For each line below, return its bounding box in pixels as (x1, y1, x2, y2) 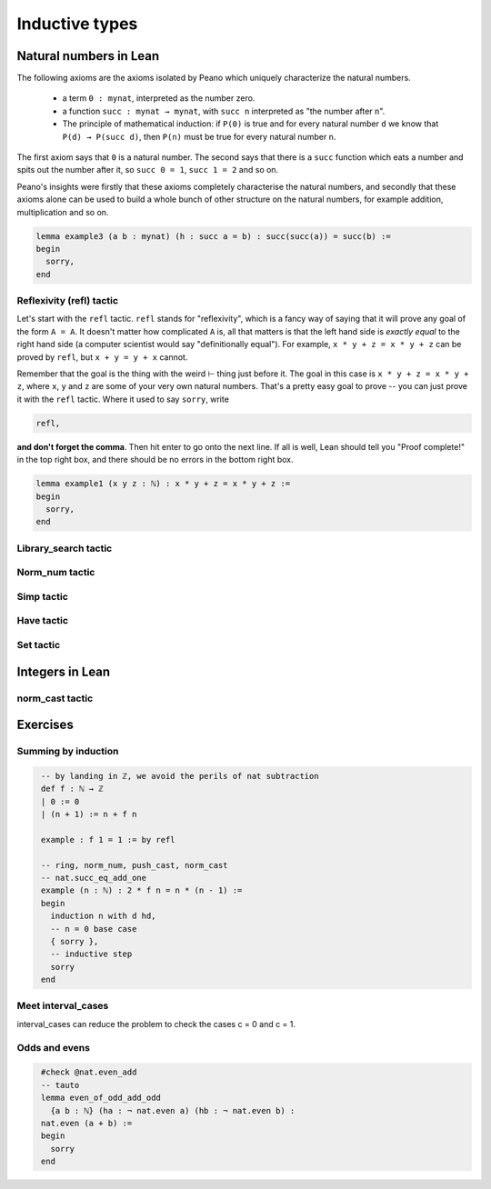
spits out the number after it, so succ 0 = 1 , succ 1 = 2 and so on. (16, 165, 279, 175)
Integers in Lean (16, 664, 111, 679)
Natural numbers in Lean (16, 48, 160, 64)
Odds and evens (16, 1041, 91, 1054)
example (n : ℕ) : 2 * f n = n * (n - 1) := (41, 885, 243, 895)
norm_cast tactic (16, 692, 94, 704)
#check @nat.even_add (41, 1067, 137, 1077)
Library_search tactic (16, 542, 113, 555)
